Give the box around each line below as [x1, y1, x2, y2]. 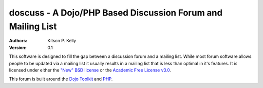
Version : [9, 44, 27, 51]
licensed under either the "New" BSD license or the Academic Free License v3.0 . [9, 67, 171, 73]
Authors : [9, 38, 28, 44]
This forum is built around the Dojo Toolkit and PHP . [9, 76, 113, 82]
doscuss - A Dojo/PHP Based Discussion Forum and [9, 7, 223, 18]
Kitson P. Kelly [47, 38, 76, 44]
